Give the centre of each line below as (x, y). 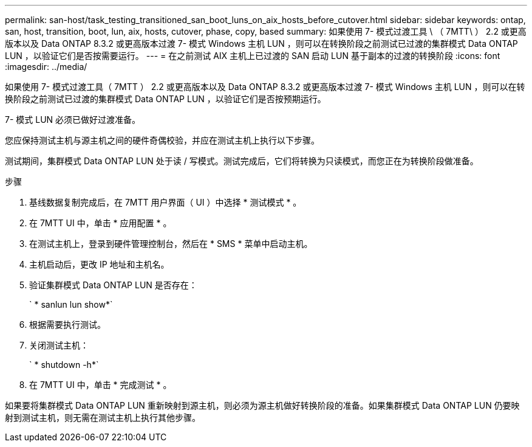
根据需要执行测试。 (67, 324)
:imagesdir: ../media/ (46, 67)
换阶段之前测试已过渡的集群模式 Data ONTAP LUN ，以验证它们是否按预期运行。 (165, 99)
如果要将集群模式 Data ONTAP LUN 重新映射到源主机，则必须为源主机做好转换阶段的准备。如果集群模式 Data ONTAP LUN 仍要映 (262, 405)
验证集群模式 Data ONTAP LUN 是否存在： (113, 285)
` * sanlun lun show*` (71, 304)
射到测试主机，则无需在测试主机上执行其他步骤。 (103, 418)
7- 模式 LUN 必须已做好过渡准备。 (73, 120)
